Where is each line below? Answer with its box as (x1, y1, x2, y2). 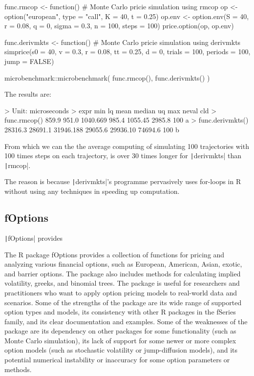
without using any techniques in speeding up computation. (4, 186, 180, 196)
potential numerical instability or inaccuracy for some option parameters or (4, 355, 230, 365)
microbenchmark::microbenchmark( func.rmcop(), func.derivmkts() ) (4, 72, 210, 83)
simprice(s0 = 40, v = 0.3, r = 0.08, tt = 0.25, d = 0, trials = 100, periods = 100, (4, 46, 251, 57)
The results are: (4, 89, 51, 99)
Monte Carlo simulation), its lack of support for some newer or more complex (4, 335, 236, 345)
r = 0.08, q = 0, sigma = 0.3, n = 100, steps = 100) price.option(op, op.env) (4, 21, 234, 31)
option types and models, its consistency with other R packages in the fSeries (4, 307, 236, 317)
